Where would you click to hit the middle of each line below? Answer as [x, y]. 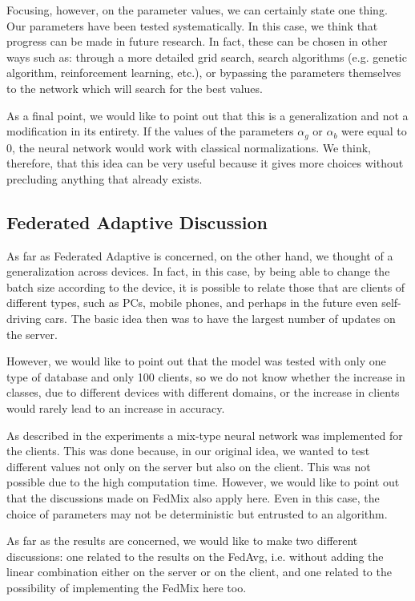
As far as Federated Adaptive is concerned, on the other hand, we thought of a [200, 255]
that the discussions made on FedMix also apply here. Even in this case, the [193, 497]
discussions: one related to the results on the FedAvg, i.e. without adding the [195, 556]
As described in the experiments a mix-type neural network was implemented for [205, 435]
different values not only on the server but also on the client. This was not [189, 466]
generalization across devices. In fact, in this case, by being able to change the [198, 271]
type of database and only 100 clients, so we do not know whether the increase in [206, 376]
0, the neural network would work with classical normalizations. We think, [189, 147]
